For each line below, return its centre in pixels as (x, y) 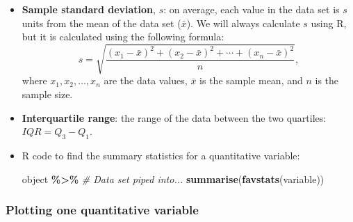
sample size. (47, 94)
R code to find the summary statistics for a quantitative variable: (161, 155)
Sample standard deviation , (89, 9)
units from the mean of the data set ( (101, 23)
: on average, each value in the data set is (252, 9)
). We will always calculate (243, 23)
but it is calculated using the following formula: (123, 37)
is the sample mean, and (251, 80)
